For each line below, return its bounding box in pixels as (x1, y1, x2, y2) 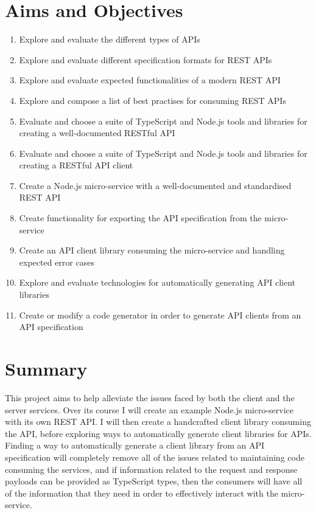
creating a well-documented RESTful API (19, 126, 175, 139)
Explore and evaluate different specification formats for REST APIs (19, 53, 272, 66)
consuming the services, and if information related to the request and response (5, 463, 298, 475)
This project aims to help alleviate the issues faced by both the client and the (5, 391, 295, 404)
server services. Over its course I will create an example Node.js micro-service (5, 403, 294, 416)
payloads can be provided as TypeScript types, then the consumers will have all (5, 475, 303, 487)
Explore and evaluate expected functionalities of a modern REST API (19, 74, 281, 86)
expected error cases (19, 255, 94, 268)
